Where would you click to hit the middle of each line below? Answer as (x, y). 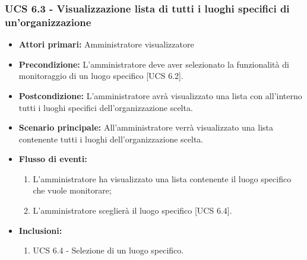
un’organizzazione (48, 22)
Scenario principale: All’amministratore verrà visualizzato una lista (146, 127)
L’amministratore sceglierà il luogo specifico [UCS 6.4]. (132, 210)
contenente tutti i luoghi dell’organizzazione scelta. (111, 139)
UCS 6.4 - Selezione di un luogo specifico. (108, 250)
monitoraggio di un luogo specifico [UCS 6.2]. (101, 76)
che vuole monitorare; (72, 190)
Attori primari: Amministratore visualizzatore (106, 44)
